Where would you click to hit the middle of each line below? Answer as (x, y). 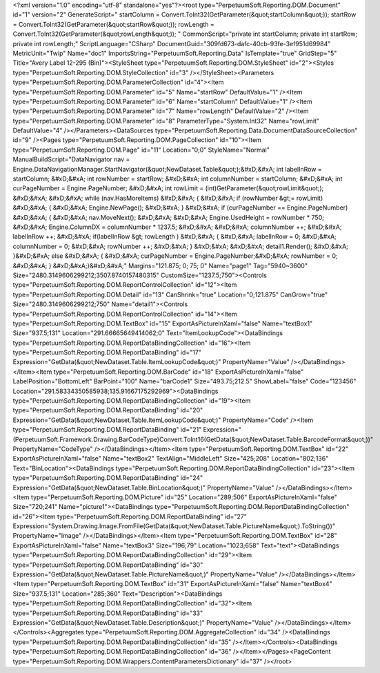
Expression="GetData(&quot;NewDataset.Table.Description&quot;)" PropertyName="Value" (143, 623)
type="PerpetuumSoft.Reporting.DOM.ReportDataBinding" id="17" (107, 352)
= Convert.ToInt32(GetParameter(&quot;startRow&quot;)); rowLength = (114, 24)
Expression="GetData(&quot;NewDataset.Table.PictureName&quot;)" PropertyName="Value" (145, 574)
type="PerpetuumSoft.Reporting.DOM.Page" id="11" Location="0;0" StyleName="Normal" (141, 150)
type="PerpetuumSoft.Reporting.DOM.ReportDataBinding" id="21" (107, 430)
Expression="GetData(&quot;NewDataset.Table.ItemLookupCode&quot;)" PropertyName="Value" (151, 362)
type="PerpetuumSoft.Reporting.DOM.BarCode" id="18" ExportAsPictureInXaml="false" (178, 372)
